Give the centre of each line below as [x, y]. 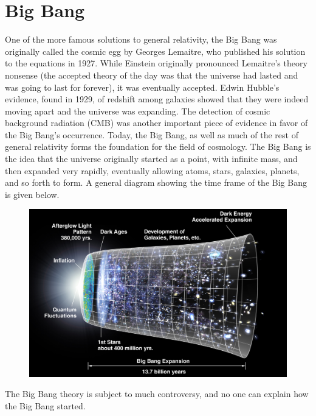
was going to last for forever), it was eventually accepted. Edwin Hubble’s [142, 87]
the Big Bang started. [45, 405]
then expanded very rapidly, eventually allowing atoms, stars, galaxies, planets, [152, 170]
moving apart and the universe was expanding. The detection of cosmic [138, 111]
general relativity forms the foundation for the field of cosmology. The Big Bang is [158, 146]
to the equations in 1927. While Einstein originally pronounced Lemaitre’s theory [156, 63]
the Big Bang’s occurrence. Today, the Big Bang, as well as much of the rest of [152, 134]
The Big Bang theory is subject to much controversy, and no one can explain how [157, 394]
